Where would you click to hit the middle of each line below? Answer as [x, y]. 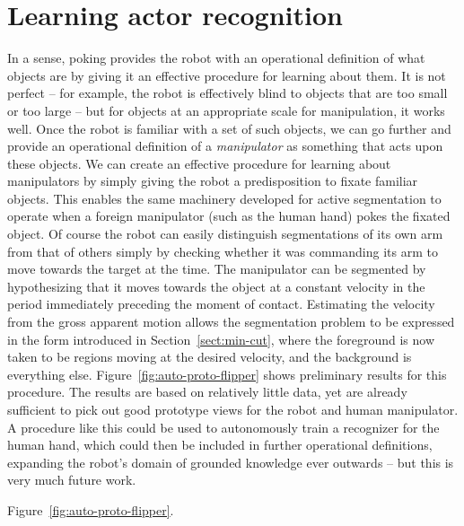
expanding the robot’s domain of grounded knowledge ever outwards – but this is [231, 462]
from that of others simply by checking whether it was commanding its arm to [223, 251]
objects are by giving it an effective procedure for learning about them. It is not [227, 75]
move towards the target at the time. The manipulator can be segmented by [217, 269]
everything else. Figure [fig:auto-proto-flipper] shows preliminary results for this [227, 374]
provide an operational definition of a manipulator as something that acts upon [225, 146]
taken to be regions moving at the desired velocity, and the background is [210, 357]
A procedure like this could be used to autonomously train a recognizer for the [223, 427]
